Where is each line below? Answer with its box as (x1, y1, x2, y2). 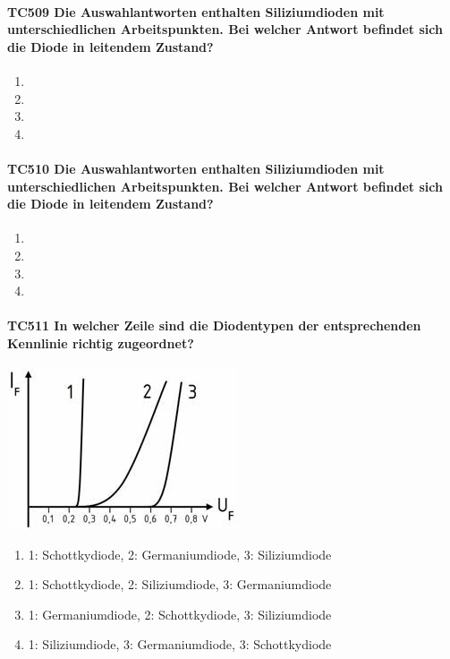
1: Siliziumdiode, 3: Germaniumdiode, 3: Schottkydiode (28, 635, 332, 654)
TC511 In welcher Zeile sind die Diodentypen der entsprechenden (7, 316, 421, 335)
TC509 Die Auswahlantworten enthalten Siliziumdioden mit (7, 2, 385, 21)
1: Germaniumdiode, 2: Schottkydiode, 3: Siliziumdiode (28, 604, 332, 623)
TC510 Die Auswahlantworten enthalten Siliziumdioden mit (7, 158, 385, 177)
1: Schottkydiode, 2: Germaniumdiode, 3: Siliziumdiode (28, 544, 332, 563)
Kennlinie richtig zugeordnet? (7, 333, 194, 352)
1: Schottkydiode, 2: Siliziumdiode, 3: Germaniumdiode (28, 575, 332, 594)
